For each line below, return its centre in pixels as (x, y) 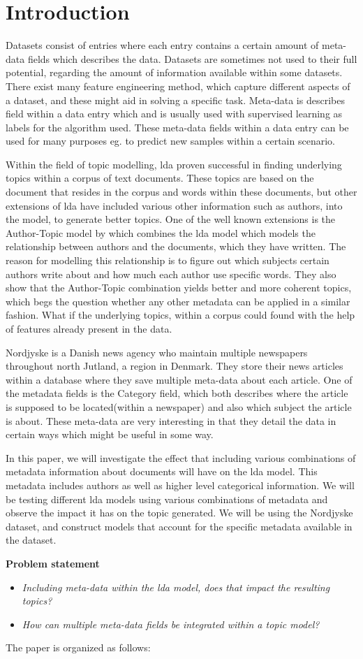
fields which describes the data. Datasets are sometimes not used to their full (192, 58)
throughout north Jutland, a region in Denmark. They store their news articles (175, 366)
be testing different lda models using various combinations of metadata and (167, 499)
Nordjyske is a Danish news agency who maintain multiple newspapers (157, 352)
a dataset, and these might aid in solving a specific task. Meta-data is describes (175, 100)
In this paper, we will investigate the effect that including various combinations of (181, 457)
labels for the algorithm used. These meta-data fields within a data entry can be (177, 127)
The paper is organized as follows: (78, 647)
